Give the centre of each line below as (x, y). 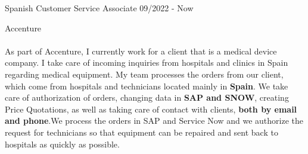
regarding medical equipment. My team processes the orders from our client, (144, 74)
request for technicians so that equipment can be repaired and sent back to (141, 132)
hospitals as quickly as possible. (62, 144)
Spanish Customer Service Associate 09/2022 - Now (99, 8)
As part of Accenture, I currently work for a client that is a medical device (141, 51)
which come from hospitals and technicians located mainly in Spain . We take (147, 86)
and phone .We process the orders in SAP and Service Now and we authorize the (154, 121)
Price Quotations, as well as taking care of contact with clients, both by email (151, 109)
